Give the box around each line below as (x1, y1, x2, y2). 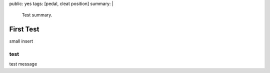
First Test (9, 25, 39, 33)
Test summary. (21, 12, 52, 18)
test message (9, 61, 37, 67)
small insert (9, 38, 33, 44)
